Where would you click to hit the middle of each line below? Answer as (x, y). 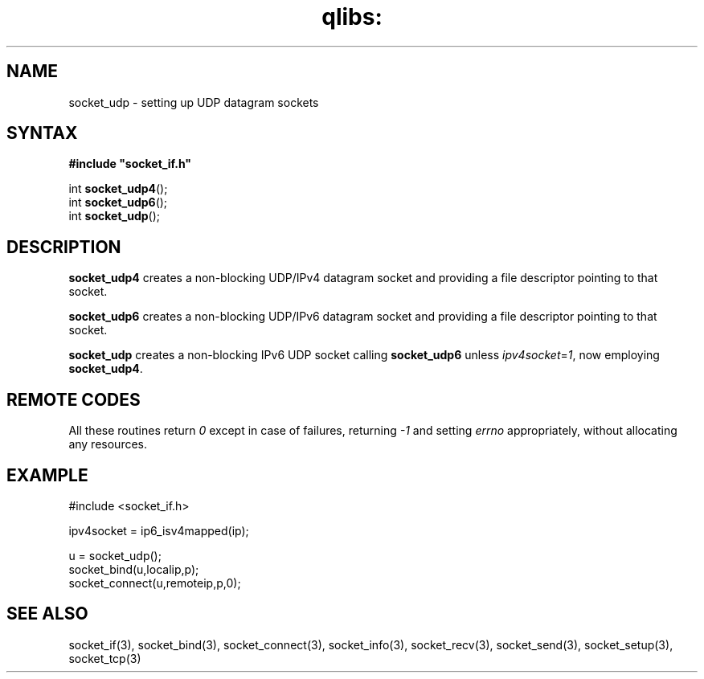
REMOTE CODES (74, 399)
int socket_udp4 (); (118, 189)
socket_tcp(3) (105, 658)
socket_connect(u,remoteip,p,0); (155, 583)
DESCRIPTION (64, 247)
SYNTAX (42, 133)
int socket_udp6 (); (118, 202)
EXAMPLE (47, 475)
